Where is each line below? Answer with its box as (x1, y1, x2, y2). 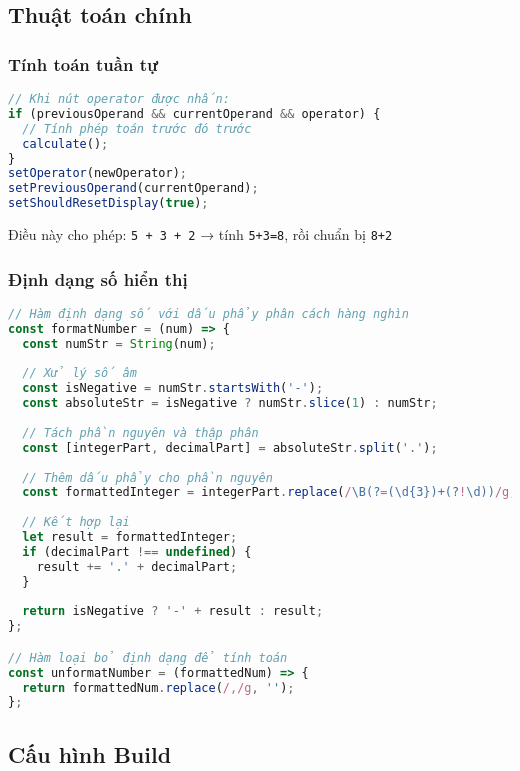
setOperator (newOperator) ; (8, 166, 187, 181)
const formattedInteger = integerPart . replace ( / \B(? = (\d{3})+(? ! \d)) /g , (22, 485, 517, 500)
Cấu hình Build (8, 738, 172, 769)
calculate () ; (22, 136, 109, 151)
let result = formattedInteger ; (22, 530, 238, 544)
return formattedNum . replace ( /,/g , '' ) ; (22, 680, 295, 695)
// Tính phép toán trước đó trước (22, 121, 252, 136)
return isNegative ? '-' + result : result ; (22, 604, 324, 619)
